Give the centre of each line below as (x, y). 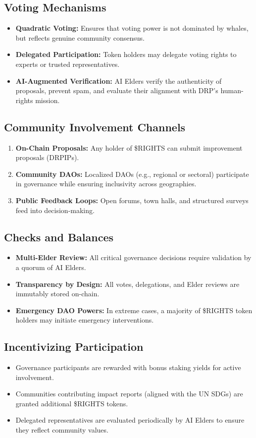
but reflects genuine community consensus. (80, 37)
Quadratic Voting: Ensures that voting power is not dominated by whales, (132, 28)
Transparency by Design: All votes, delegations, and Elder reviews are (128, 284)
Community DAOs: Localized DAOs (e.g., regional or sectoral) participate (132, 174)
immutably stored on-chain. (57, 294)
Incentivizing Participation (74, 347)
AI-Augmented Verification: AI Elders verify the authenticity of (119, 81)
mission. (48, 100)
